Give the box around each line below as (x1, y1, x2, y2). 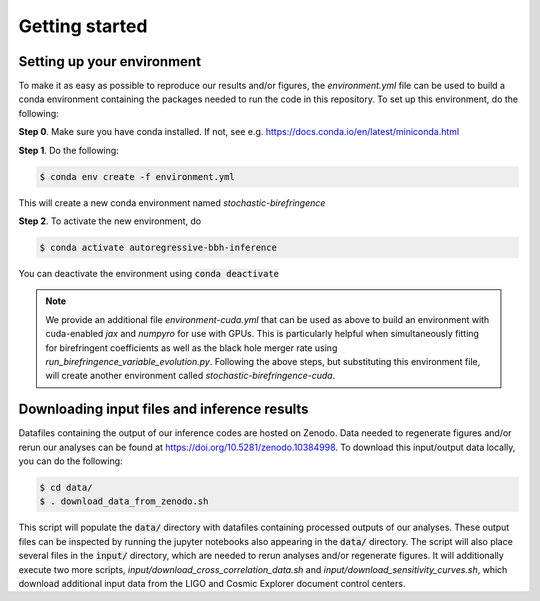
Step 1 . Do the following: (18, 144, 119, 156)
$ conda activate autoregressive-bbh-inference (39, 241, 277, 253)
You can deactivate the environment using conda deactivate (18, 267, 280, 279)
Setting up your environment (18, 53, 202, 70)
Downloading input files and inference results (18, 401, 309, 418)
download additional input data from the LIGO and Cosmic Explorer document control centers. (18, 577, 406, 589)
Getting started (18, 15, 148, 37)
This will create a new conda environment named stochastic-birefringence (18, 196, 326, 209)
